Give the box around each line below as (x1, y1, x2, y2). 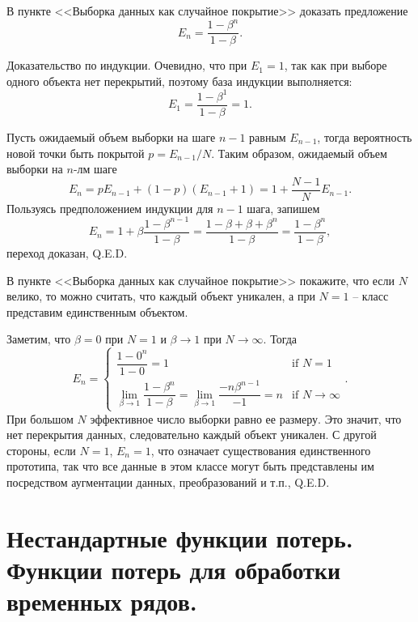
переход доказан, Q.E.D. (6, 244, 128, 261)
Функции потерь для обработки (6, 552, 341, 586)
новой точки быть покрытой (6, 144, 145, 161)
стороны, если (6, 441, 76, 458)
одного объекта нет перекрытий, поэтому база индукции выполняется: (6, 72, 353, 89)
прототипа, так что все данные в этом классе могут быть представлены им (6, 458, 374, 475)
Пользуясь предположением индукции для (6, 199, 213, 216)
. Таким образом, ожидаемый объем (211, 144, 387, 161)
